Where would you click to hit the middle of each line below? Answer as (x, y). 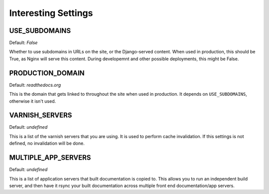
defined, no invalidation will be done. (47, 143)
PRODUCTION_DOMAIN (47, 73)
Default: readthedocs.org (35, 85)
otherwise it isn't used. (33, 101)
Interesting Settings (51, 13)
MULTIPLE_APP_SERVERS (50, 158)
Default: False (23, 43)
